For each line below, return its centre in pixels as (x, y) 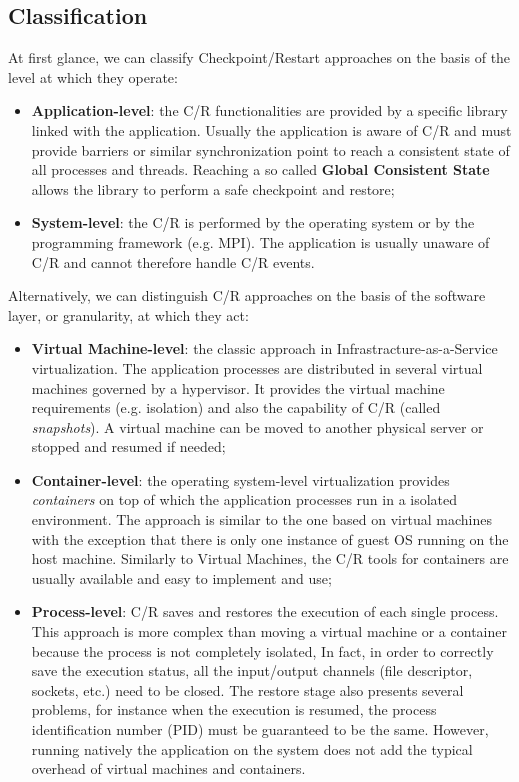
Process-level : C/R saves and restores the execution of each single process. (265, 611)
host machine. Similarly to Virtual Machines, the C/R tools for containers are (270, 558)
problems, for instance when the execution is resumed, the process (234, 709)
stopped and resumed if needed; (128, 446)
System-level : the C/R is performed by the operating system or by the (253, 222)
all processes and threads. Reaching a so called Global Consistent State (260, 169)
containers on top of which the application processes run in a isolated (244, 499)
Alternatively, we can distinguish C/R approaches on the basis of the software (247, 295)
